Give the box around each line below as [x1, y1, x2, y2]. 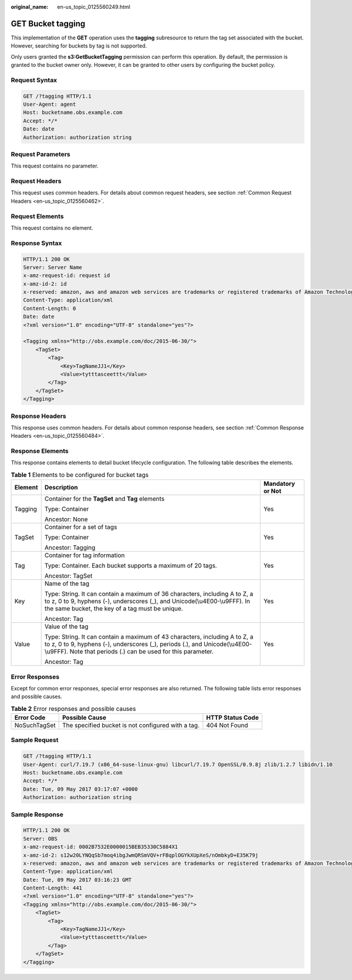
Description [44, 484, 79, 492]
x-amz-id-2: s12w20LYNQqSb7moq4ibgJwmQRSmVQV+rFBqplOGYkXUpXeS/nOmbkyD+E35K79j [23, 852, 259, 858]
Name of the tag [44, 579, 90, 588]
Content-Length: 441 [23, 885, 82, 891]
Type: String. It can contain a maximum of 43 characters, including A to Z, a [44, 633, 253, 641]
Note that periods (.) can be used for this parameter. [69, 647, 214, 656]
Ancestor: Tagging [44, 543, 96, 552]
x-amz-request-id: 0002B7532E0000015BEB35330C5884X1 [23, 844, 178, 850]
